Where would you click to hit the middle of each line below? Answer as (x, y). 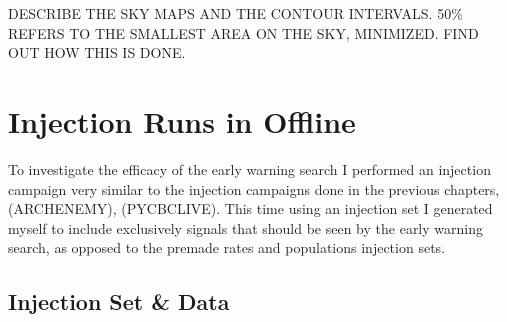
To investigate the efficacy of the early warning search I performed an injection (249, 168)
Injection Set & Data (119, 301)
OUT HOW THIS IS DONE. (97, 52)
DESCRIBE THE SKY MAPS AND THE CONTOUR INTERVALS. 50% (235, 13)
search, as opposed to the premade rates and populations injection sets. (226, 247)
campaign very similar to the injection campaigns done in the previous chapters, (254, 188)
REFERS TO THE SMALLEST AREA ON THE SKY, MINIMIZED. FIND (243, 32)
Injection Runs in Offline (182, 120)
